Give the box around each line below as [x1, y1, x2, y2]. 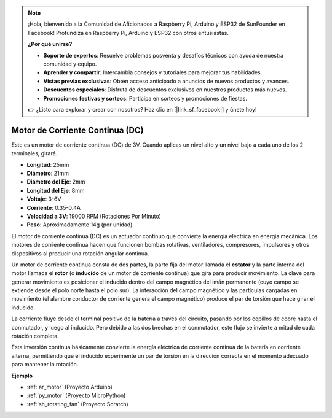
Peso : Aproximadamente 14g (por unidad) [26, 221, 133, 228]
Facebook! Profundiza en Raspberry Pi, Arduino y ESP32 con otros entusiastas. [28, 29, 229, 36]
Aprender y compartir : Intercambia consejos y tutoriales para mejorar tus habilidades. [43, 69, 263, 76]
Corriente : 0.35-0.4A [26, 204, 81, 211]
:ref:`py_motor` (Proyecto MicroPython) [26, 392, 126, 399]
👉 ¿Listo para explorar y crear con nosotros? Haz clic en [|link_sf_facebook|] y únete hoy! [28, 106, 257, 113]
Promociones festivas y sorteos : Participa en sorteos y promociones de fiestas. [43, 95, 247, 102]
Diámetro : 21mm [26, 169, 69, 177]
